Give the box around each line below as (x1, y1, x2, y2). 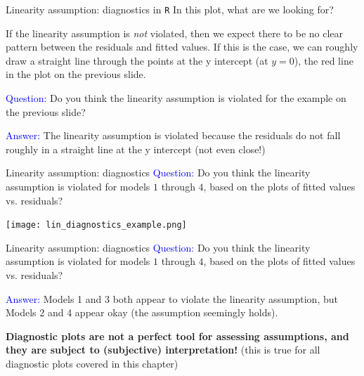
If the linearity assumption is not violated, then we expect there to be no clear (6, 25, 344, 40)
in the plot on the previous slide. (6, 67, 146, 82)
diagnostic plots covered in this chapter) (6, 356, 178, 370)
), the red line (294, 53, 353, 67)
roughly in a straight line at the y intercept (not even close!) (6, 141, 266, 156)
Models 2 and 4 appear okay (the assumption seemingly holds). (6, 305, 278, 320)
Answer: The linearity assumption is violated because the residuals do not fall (6, 128, 341, 143)
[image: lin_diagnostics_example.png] (6, 220, 187, 231)
